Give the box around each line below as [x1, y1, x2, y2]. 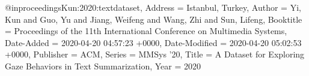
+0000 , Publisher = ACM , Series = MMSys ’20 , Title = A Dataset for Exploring [5, 48, 305, 60]
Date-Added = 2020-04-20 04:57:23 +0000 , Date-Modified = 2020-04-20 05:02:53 [5, 36, 302, 48]
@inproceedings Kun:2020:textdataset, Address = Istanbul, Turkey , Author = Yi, [5, 1, 301, 13]
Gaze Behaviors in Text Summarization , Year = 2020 [5, 59, 201, 72]
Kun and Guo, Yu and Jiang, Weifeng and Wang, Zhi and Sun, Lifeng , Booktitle [5, 13, 302, 25]
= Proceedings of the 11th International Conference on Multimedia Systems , [5, 25, 287, 37]
